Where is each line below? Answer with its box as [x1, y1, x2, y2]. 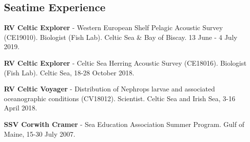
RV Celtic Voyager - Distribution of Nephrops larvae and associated [4, 84, 215, 94]
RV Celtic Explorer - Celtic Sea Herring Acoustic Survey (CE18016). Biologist [4, 57, 247, 68]
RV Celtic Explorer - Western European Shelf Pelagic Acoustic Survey [4, 22, 223, 33]
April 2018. [4, 103, 38, 113]
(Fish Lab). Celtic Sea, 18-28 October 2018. [4, 67, 135, 77]
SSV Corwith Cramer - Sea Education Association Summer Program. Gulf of [4, 119, 245, 129]
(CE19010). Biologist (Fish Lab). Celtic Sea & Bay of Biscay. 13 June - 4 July [4, 32, 237, 42]
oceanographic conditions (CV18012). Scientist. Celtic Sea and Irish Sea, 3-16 [4, 93, 235, 103]
